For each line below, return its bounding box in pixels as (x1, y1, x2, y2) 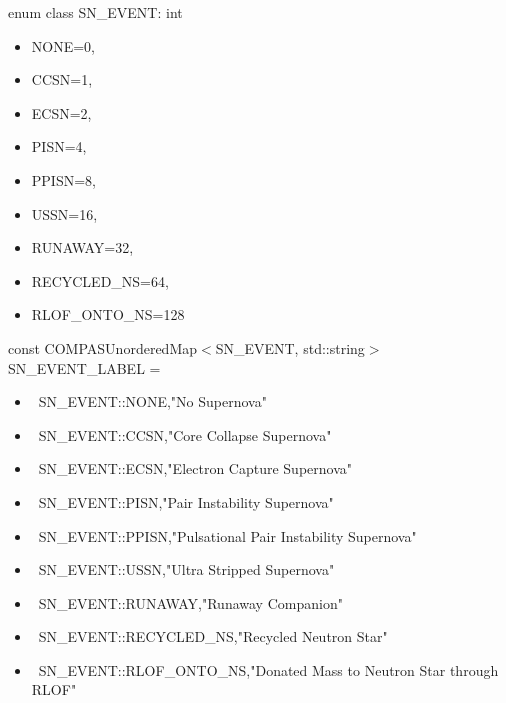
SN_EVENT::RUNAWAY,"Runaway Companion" (38, 592, 343, 613)
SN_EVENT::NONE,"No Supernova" (38, 391, 267, 412)
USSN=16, (31, 203, 98, 224)
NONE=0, (31, 35, 96, 56)
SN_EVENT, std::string (215, 337, 365, 358)
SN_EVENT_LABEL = (8, 357, 161, 378)
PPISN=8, (31, 169, 96, 190)
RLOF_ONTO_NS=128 (31, 304, 185, 325)
